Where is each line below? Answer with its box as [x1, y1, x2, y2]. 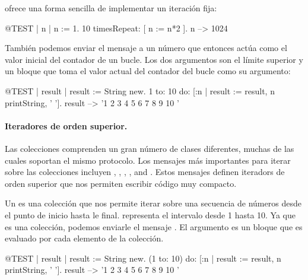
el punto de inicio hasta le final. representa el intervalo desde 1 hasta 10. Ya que [5, 208, 296, 221]
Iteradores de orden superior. [5, 119, 128, 132]
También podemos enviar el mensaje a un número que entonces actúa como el [5, 42, 287, 54]
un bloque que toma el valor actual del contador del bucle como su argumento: [5, 65, 291, 77]
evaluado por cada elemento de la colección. [5, 232, 164, 244]
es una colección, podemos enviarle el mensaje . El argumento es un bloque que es [5, 220, 303, 233]
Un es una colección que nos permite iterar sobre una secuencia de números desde [5, 197, 301, 209]
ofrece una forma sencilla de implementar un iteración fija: [5, 2, 217, 14]
